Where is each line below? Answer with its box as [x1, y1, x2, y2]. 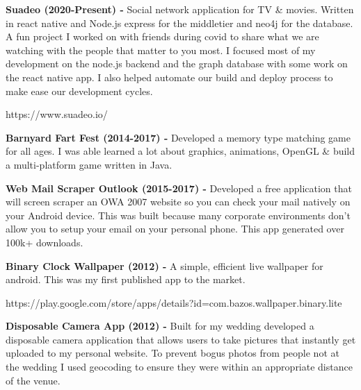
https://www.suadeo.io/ [6, 107, 108, 121]
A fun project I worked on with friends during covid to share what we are [6, 29, 319, 44]
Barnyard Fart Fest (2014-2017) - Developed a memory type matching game [6, 130, 351, 144]
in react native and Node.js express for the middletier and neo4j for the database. [6, 15, 353, 30]
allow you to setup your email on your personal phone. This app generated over [6, 221, 344, 236]
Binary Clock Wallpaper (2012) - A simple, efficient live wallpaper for [6, 258, 323, 273]
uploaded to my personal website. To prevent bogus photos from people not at [6, 346, 339, 360]
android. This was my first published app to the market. [6, 272, 246, 287]
